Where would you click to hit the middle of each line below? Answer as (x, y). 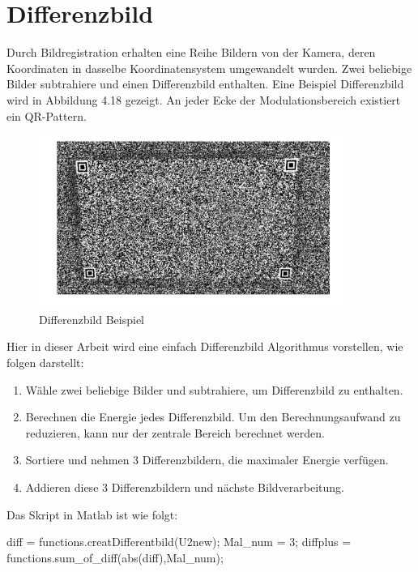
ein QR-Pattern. (47, 115)
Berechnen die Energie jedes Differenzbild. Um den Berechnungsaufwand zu (213, 417)
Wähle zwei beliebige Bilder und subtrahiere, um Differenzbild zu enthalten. (214, 389)
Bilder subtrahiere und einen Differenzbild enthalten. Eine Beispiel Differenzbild (205, 84)
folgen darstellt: (45, 363)
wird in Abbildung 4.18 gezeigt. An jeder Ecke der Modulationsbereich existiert (204, 99)
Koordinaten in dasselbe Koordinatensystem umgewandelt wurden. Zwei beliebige (209, 68)
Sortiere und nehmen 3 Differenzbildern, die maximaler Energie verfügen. (207, 460)
